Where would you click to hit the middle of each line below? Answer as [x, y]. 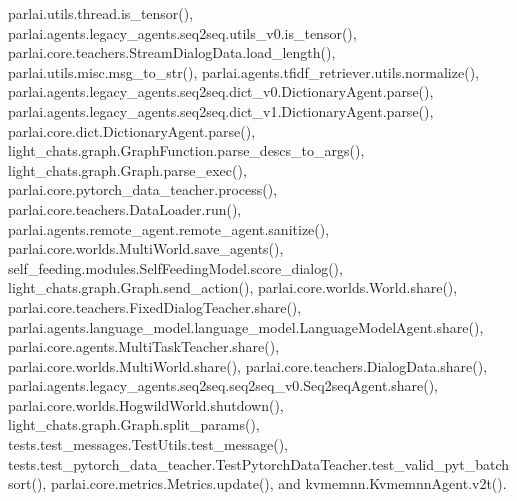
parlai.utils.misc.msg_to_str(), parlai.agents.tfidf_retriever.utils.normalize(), [243, 71]
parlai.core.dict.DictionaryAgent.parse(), [132, 130]
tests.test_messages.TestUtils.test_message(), [148, 444]
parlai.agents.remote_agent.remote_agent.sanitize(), [169, 228]
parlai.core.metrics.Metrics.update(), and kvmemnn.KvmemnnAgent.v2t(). [278, 483]
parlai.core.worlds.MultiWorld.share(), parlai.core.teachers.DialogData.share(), [248, 365]
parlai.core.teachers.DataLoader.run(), [125, 208]
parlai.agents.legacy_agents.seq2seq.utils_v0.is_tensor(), [182, 32]
